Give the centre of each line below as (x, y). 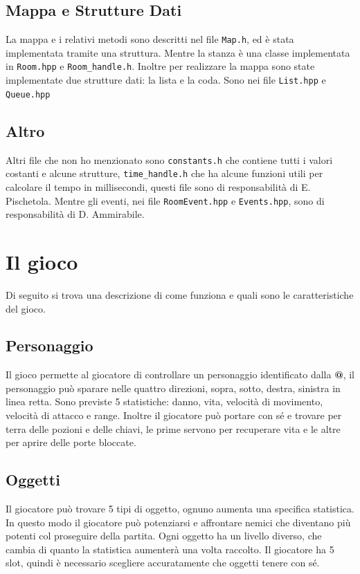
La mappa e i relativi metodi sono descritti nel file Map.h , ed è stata (150, 39)
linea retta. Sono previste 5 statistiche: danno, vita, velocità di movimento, (164, 401)
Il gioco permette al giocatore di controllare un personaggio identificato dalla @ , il (180, 374)
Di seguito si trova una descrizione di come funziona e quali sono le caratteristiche (180, 294)
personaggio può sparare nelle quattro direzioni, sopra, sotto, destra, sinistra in (173, 388)
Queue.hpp (28, 94)
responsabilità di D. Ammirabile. (75, 214)
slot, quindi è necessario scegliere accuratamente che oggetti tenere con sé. (163, 563)
